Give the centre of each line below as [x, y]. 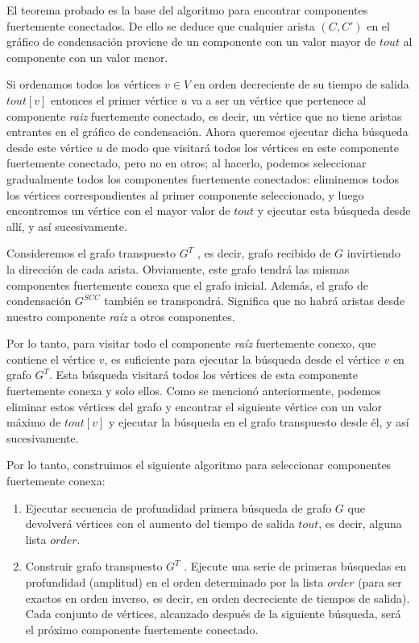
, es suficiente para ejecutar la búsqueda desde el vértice [242, 359]
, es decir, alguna [360, 523]
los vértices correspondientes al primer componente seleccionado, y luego [185, 194]
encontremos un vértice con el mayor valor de [118, 210]
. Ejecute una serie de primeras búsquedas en [295, 566]
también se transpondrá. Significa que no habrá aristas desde [255, 301]
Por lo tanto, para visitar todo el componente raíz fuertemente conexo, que [191, 343]
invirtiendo [373, 253]
